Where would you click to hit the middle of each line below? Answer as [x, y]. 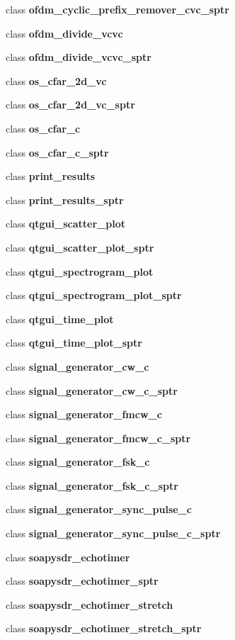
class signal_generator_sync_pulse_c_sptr [113, 533]
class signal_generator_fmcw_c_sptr [98, 438]
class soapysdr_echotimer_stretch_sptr [104, 628]
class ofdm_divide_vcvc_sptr [79, 57]
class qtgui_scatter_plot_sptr [80, 247]
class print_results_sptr [65, 200]
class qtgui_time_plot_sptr [74, 343]
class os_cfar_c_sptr [57, 152]
